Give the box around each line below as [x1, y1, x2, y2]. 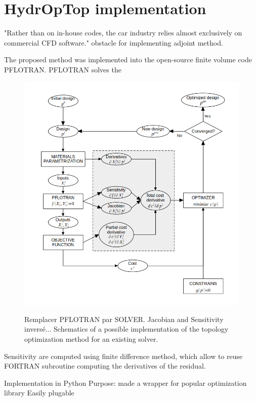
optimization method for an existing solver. [24, 333, 158, 344]
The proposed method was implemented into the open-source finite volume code [4, 54, 252, 65]
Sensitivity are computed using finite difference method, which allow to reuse [4, 350, 243, 361]
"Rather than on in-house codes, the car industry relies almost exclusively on [4, 27, 242, 38]
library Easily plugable [4, 387, 74, 398]
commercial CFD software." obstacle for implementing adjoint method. [4, 37, 223, 48]
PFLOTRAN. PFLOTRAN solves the [4, 64, 121, 74]
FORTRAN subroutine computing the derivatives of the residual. [4, 360, 206, 371]
